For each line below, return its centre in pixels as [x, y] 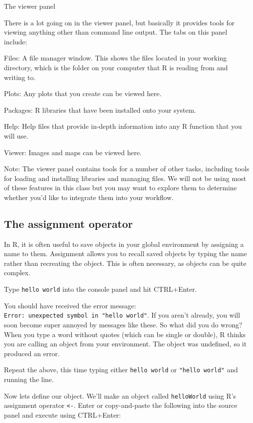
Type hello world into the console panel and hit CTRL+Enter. [100, 289]
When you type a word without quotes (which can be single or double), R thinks [125, 334]
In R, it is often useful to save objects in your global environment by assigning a [124, 244]
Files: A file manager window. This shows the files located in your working [116, 58]
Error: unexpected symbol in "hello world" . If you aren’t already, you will [122, 315]
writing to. [20, 77]
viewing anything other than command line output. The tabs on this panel [116, 32]
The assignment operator [69, 223]
